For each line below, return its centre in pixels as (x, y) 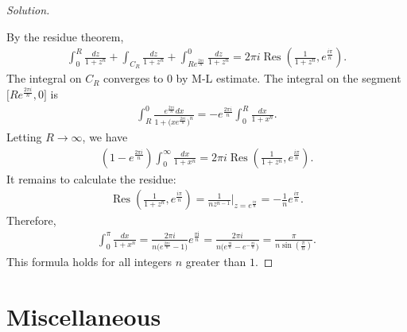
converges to (134, 78)
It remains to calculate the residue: (91, 178)
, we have (105, 136)
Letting (24, 136)
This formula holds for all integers (89, 262)
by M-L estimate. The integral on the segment (289, 78)
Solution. (28, 10)
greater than (216, 262)
